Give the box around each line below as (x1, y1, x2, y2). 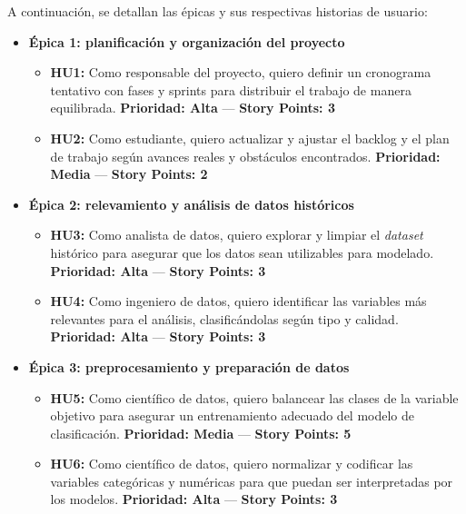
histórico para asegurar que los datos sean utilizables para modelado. (50, 242, 434, 262)
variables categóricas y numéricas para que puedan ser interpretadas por (50, 471, 453, 490)
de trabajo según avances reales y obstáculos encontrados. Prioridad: (50, 146, 441, 165)
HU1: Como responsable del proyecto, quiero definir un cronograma (50, 63, 431, 82)
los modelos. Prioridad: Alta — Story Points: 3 (50, 489, 338, 509)
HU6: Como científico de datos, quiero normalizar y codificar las (50, 454, 413, 473)
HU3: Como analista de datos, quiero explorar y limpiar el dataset (50, 225, 423, 244)
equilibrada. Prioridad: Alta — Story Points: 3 (50, 98, 335, 117)
